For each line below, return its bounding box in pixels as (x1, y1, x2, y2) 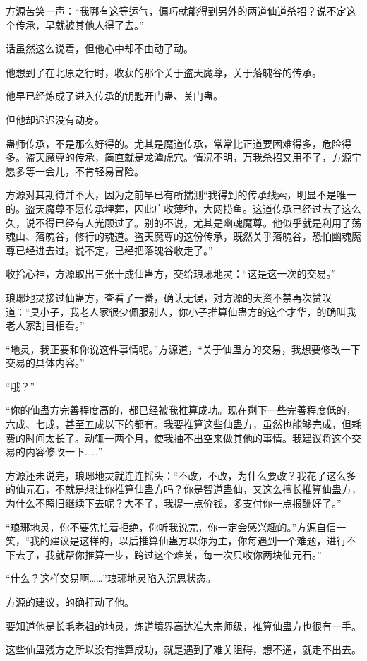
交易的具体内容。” (6, 355, 85, 370)
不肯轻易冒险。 (74, 163, 144, 178)
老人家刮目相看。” (6, 318, 85, 333)
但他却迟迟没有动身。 (6, 112, 104, 126)
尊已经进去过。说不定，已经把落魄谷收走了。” (6, 242, 213, 257)
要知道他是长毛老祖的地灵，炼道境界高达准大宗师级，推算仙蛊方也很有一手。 (6, 618, 361, 633)
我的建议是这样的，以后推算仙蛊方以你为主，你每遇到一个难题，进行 (30, 533, 347, 548)
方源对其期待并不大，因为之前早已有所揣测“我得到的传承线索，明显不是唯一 (6, 187, 356, 202)
